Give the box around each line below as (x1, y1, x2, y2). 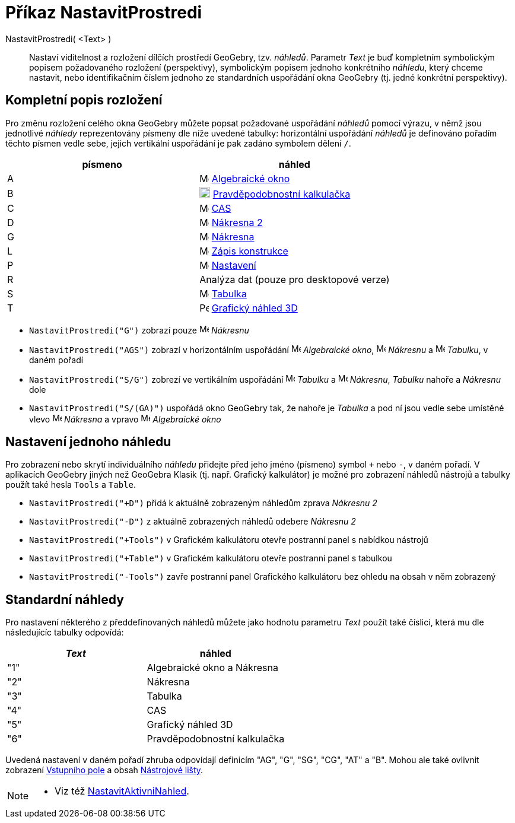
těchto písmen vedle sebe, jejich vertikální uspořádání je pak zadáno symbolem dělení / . (5, 138, 351, 148)
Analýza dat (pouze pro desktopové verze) (199, 273, 390, 285)
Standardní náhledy (5, 592, 124, 607)
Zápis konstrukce (211, 244, 288, 257)
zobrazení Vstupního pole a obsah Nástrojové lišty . (5, 765, 204, 776)
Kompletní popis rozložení (5, 93, 163, 108)
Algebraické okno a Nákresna (147, 662, 278, 674)
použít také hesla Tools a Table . (5, 479, 136, 490)
